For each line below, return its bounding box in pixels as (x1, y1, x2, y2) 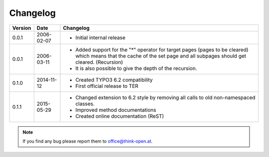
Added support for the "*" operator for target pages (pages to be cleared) (75, 46, 249, 53)
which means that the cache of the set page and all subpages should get (75, 52, 247, 59)
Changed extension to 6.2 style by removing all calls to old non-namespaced (75, 94, 256, 101)
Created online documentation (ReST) (75, 112, 164, 119)
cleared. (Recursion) (75, 59, 123, 66)
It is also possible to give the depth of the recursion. (75, 65, 197, 72)
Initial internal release (75, 34, 126, 41)
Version (12, 24, 31, 31)
